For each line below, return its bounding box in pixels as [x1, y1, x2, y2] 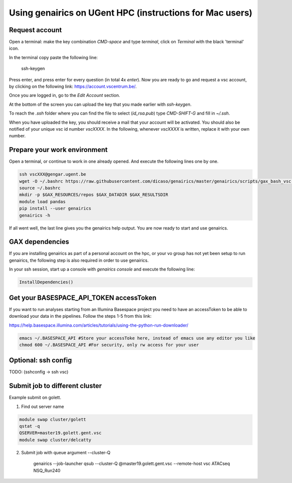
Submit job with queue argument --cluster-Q [21, 449, 110, 455]
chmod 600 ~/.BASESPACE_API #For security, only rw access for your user [19, 342, 199, 348]
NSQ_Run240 [33, 467, 61, 473]
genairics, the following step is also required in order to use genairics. [9, 257, 149, 263]
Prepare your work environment [9, 146, 108, 154]
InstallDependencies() [19, 279, 73, 285]
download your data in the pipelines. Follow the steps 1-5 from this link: [9, 313, 152, 319]
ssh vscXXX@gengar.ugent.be [19, 172, 86, 177]
